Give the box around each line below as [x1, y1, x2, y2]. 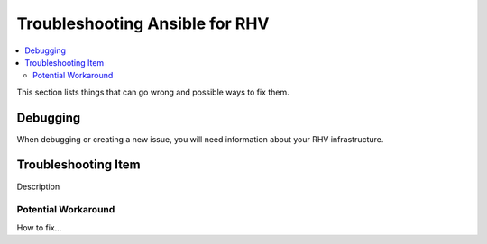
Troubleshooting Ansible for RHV [16, 14, 270, 33]
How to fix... [16, 221, 62, 233]
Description [16, 181, 60, 192]
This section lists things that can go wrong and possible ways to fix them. [16, 86, 289, 97]
